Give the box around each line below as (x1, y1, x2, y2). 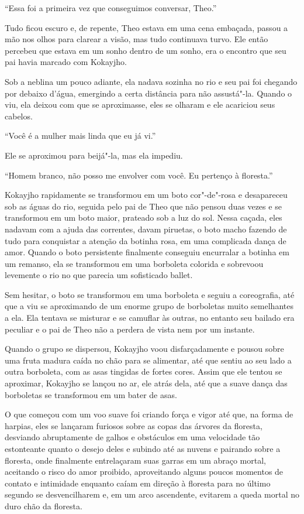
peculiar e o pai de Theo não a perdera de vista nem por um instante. (5, 323, 255, 335)
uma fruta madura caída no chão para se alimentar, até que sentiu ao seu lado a (5, 354, 292, 366)
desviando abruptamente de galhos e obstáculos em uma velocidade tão (5, 431, 260, 443)
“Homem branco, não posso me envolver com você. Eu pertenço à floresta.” (5, 169, 273, 181)
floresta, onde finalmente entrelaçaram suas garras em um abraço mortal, (5, 454, 266, 466)
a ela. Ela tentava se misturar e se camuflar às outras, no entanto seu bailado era (5, 311, 295, 324)
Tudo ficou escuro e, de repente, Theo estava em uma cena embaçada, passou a (5, 21, 288, 33)
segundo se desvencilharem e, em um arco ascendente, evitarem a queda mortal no (5, 488, 299, 501)
